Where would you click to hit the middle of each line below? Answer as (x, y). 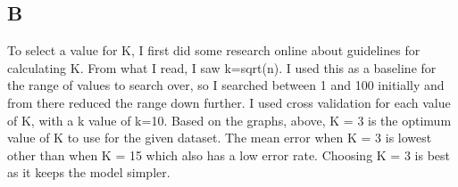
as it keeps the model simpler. (89, 172)
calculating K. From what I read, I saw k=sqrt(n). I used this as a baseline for (222, 67)
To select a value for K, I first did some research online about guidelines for (214, 50)
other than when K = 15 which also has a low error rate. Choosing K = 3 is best (229, 154)
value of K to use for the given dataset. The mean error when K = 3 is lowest (220, 138)
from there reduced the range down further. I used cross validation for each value (229, 102)
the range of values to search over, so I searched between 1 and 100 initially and (226, 85)
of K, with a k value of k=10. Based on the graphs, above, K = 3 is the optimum (229, 120)
